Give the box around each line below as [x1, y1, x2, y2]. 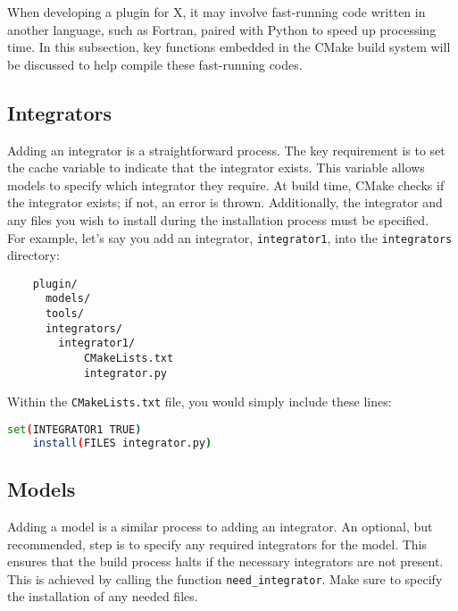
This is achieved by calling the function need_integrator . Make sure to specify [7, 569, 443, 588]
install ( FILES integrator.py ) [32, 436, 212, 449]
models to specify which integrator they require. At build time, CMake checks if [7, 175, 445, 194]
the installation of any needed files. [7, 587, 198, 606]
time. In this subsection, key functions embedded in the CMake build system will [7, 38, 451, 56]
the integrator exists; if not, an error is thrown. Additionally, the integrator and [7, 193, 443, 212]
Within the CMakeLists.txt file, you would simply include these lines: [7, 392, 392, 411]
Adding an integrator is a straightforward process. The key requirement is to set [7, 140, 446, 159]
